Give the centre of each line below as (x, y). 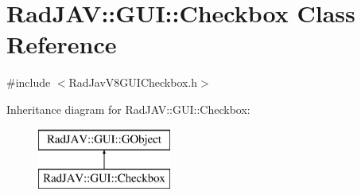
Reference (62, 44)
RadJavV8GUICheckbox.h (133, 82)
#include (29, 82)
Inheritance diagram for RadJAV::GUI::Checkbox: (128, 109)
